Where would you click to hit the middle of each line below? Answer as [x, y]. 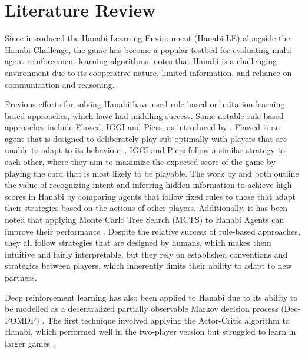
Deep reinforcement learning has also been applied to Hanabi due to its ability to [151, 297]
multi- [283, 49]
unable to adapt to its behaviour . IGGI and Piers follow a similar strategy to [145, 150]
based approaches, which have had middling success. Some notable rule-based [144, 115]
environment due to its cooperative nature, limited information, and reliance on [148, 72]
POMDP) [22, 320]
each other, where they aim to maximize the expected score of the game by [140, 162]
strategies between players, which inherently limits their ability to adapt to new [148, 265]
